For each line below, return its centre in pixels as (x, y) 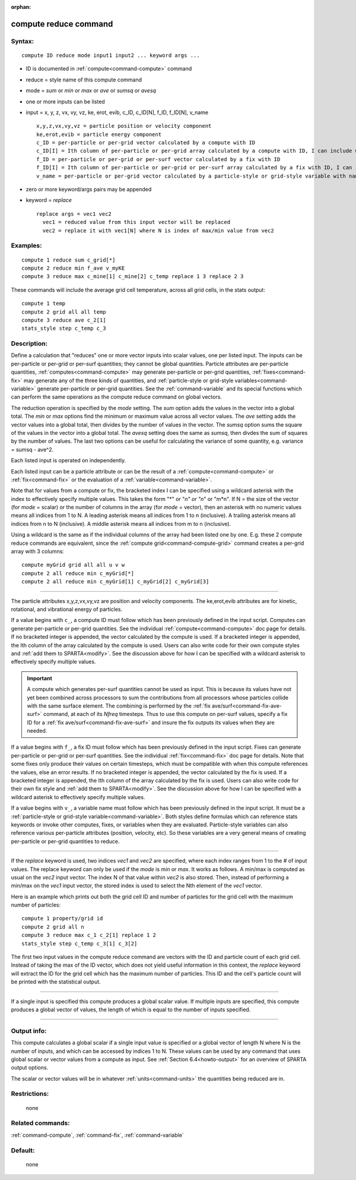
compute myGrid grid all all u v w (73, 565)
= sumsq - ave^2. (32, 449)
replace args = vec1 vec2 (74, 214)
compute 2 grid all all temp (64, 312)
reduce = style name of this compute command (84, 80)
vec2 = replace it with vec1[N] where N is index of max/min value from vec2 (158, 231)
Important (40, 678)
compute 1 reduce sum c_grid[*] (69, 260)
